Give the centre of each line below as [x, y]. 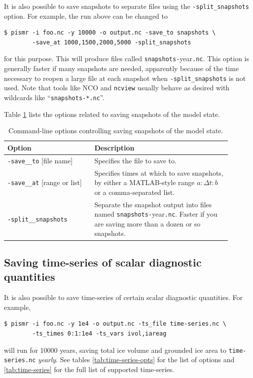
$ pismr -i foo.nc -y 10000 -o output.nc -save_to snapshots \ [110, 33]
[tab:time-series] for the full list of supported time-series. [89, 369]
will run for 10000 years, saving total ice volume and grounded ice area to [115, 350]
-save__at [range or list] [45, 182]
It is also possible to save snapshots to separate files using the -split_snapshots [126, 6]
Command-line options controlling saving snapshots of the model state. [116, 131]
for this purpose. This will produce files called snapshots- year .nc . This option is [127, 58]
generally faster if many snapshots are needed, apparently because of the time [122, 68]
